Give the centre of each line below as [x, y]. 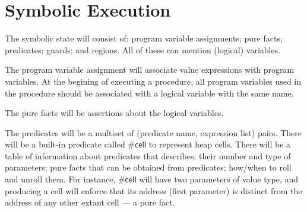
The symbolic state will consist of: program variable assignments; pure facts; [144, 38]
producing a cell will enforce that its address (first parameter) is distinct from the [153, 190]
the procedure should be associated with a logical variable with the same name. [149, 93]
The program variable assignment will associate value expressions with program [150, 70]
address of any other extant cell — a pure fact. [90, 202]
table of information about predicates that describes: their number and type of [148, 155]
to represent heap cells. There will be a [220, 144]
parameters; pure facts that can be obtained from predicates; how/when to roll [148, 167]
